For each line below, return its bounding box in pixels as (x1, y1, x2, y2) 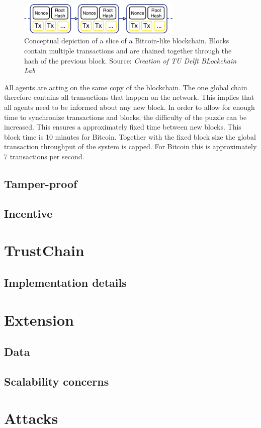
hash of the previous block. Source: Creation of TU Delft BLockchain (24, 55, 237, 66)
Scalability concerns (4, 373, 109, 389)
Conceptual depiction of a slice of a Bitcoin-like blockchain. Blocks (24, 35, 229, 46)
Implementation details (4, 274, 127, 290)
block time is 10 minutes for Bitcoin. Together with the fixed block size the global (4, 131, 256, 142)
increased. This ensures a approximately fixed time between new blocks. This (4, 121, 241, 132)
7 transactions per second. (4, 151, 84, 161)
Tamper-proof (4, 175, 77, 191)
